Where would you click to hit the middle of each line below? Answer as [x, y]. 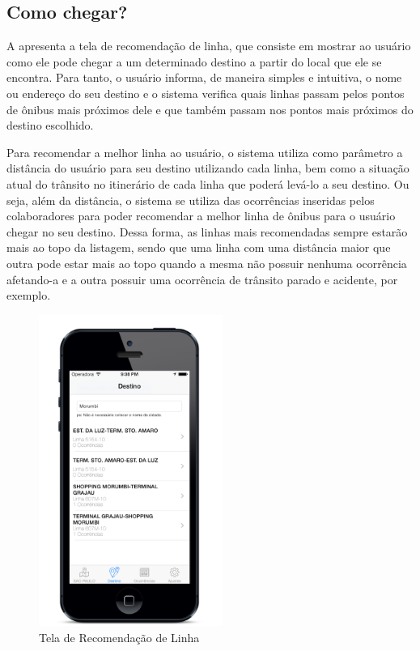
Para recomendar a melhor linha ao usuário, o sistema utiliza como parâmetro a [205, 152]
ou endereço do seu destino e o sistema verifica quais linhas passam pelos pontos [206, 93]
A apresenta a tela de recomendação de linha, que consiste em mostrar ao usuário [209, 46]
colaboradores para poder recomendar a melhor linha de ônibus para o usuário [201, 216]
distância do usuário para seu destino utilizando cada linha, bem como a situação [208, 168]
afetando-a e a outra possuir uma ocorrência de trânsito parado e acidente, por [202, 279]
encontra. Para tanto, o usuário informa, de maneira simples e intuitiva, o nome [204, 77]
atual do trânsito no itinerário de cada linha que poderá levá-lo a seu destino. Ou [208, 183]
